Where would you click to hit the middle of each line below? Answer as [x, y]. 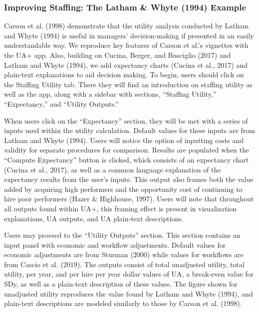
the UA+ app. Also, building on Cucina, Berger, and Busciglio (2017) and [118, 55]
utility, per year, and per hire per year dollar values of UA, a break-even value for [129, 274]
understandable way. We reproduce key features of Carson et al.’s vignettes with [126, 45]
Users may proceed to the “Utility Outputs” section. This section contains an [122, 235]
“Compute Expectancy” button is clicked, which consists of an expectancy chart [127, 159]
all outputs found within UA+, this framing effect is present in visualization [121, 208]
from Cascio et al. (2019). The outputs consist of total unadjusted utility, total [124, 264]
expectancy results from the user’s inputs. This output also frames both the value [129, 179]
